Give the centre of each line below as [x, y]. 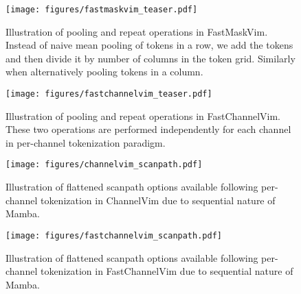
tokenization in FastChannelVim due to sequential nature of [167, 271]
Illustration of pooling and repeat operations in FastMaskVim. [137, 31]
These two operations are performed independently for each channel [148, 129]
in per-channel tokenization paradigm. [86, 142]
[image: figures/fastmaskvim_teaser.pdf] [102, 10]
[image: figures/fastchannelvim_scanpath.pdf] [114, 235]
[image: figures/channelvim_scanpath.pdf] [104, 165]
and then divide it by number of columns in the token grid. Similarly [150, 58]
